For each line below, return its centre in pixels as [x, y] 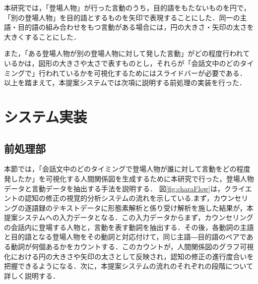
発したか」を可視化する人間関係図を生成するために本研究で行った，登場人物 [129, 178]
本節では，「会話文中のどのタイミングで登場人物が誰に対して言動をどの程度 [127, 169]
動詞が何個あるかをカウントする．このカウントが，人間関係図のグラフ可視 [132, 247]
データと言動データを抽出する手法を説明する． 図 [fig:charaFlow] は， [114, 188]
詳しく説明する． [32, 275]
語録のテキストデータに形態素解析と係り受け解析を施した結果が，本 [142, 207]
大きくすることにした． [42, 36]
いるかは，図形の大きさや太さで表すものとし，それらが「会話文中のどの [122, 63]
